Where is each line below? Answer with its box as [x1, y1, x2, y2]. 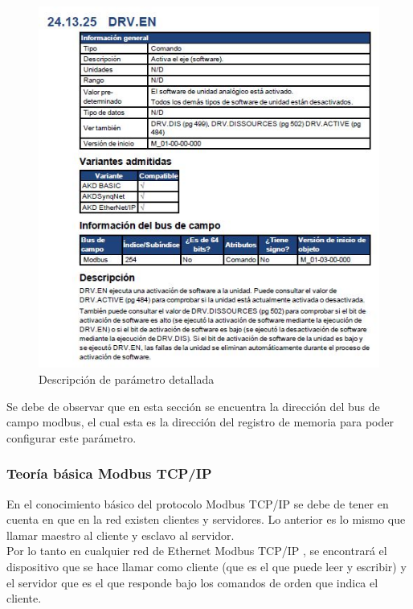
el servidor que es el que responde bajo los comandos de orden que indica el [6, 574, 378, 590]
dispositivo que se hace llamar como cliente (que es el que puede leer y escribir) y [6, 558, 407, 574]
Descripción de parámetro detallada [39, 370, 215, 387]
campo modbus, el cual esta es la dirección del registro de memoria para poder [6, 414, 394, 430]
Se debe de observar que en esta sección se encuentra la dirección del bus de [6, 397, 380, 414]
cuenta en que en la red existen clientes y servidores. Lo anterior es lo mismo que [6, 511, 406, 528]
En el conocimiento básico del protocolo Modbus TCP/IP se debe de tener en [6, 495, 389, 512]
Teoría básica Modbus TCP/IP [6, 463, 212, 483]
